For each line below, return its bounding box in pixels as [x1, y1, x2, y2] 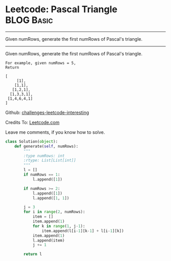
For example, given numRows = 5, [5, 60, 76, 66]
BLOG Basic [5, 14, 53, 26]
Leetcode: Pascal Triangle [5, 4, 118, 15]
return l [23, 252, 42, 257]
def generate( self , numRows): [14, 143, 79, 149]
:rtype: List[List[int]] [23, 158, 76, 163]
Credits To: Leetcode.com [5, 119, 60, 125]
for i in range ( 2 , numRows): [23, 210, 85, 215]
